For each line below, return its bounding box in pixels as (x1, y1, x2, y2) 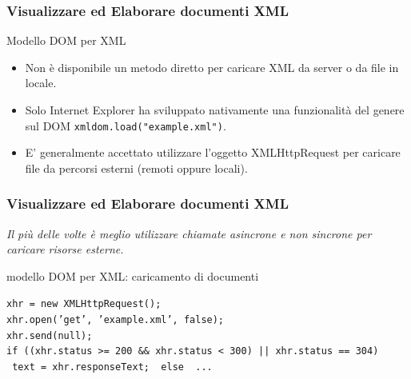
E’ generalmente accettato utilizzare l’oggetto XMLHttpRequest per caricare (25, 144, 401, 161)
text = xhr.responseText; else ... (12, 361, 213, 373)
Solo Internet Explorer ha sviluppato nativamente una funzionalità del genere (25, 102, 405, 118)
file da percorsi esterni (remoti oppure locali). (25, 159, 248, 176)
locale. (25, 74, 57, 91)
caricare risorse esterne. (6, 241, 124, 257)
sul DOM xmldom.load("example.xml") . (25, 117, 226, 134)
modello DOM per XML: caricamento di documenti (6, 267, 259, 284)
